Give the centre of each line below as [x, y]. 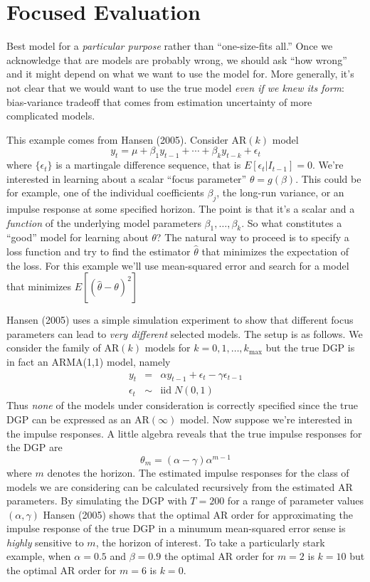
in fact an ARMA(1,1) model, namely [89, 362]
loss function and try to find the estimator [99, 252]
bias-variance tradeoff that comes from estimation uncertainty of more [159, 101]
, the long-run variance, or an [280, 192]
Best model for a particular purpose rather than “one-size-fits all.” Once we [170, 46]
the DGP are [35, 447]
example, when [39, 556]
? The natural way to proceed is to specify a [253, 237]
